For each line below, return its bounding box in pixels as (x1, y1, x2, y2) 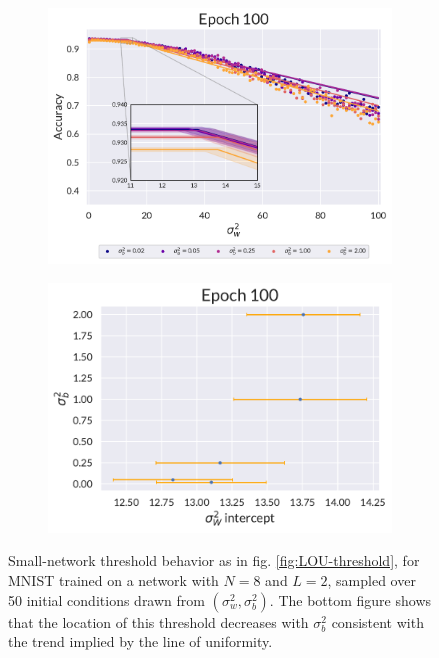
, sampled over (327, 570, 416, 591)
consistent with (331, 611, 424, 632)
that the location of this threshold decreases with (8, 611, 309, 632)
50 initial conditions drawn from (8, 589, 205, 610)
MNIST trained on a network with (8, 570, 219, 591)
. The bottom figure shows (269, 589, 432, 610)
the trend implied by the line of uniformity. (8, 631, 273, 652)
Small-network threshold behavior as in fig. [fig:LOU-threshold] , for (8, 550, 420, 571)
